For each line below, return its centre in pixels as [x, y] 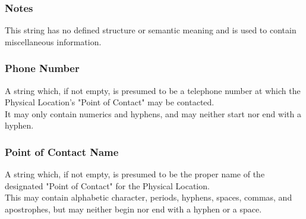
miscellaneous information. [53, 41]
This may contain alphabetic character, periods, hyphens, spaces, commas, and [149, 197]
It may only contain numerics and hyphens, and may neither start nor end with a [153, 113]
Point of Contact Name [62, 151]
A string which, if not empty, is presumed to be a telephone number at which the [153, 90]
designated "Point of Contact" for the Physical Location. [107, 185]
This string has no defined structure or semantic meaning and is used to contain [151, 30]
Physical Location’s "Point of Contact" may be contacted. [110, 102]
